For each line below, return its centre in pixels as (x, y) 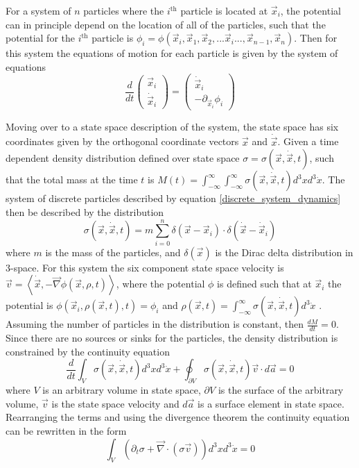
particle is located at (224, 10)
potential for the (41, 38)
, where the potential (160, 284)
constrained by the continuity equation (88, 351)
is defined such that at (264, 284)
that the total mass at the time (72, 179)
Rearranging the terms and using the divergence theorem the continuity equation (178, 417)
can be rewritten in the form (66, 430)
